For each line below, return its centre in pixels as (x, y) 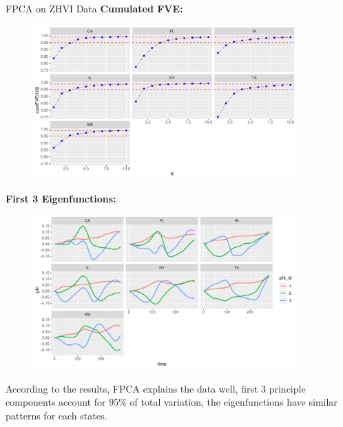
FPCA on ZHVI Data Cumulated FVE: (94, 8)
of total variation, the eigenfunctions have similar (233, 402)
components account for (56, 402)
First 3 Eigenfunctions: (61, 198)
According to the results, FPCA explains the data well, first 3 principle (156, 388)
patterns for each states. (56, 415)
